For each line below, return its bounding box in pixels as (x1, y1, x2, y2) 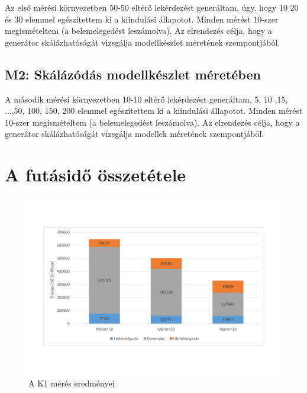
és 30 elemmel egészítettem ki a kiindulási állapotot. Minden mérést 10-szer (5, 12, 279, 25)
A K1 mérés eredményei (28, 377, 115, 389)
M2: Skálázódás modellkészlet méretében (5, 65, 261, 83)
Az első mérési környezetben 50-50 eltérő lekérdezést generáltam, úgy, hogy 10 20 (5, 1, 299, 13)
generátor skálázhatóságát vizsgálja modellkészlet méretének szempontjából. (5, 36, 280, 48)
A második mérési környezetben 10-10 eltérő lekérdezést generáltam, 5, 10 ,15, (5, 92, 288, 105)
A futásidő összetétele (5, 162, 186, 187)
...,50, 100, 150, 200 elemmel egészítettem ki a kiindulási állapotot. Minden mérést (5, 104, 303, 117)
